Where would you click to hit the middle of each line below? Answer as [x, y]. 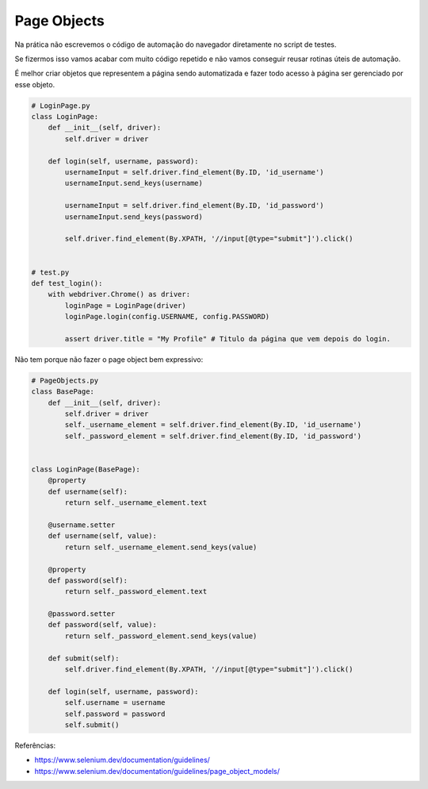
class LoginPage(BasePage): [86, 470]
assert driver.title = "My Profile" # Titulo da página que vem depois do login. [228, 339]
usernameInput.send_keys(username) [134, 183]
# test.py [50, 272]
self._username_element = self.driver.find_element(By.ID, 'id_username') [213, 425]
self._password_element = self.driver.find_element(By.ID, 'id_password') [213, 436]
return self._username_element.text [136, 503]
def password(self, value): [103, 625]
